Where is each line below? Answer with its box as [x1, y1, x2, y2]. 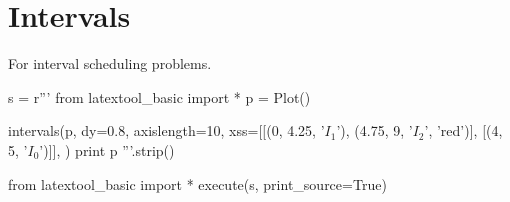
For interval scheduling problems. [8, 53, 212, 74]
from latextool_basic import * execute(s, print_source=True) [8, 173, 387, 194]
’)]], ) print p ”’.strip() [39, 139, 175, 160]
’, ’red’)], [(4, [424, 120, 503, 141]
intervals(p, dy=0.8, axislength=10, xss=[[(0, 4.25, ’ [8, 120, 325, 141]
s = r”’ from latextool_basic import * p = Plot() [8, 86, 311, 107]
